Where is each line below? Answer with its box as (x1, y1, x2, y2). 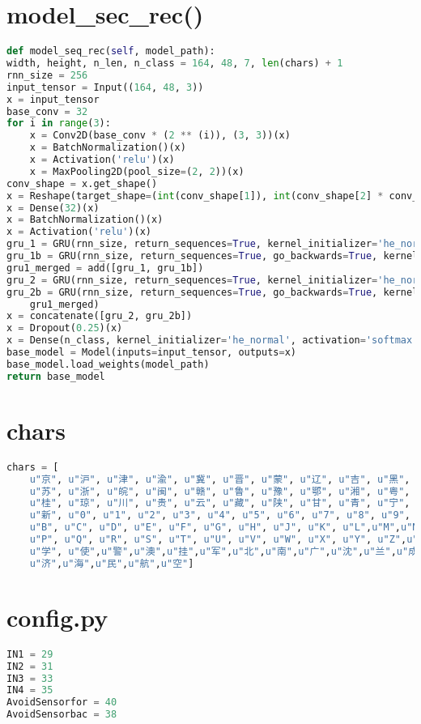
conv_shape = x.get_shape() (6, 177, 158, 190)
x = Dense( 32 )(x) (6, 202, 100, 214)
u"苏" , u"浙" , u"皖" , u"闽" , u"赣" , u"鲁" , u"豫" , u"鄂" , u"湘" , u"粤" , (29, 485, 410, 497)
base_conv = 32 (6, 105, 88, 117)
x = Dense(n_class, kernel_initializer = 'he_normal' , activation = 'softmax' (6, 334, 419, 347)
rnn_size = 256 (6, 69, 88, 81)
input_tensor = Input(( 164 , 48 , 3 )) (6, 81, 204, 93)
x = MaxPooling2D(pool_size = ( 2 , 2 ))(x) (29, 165, 245, 177)
